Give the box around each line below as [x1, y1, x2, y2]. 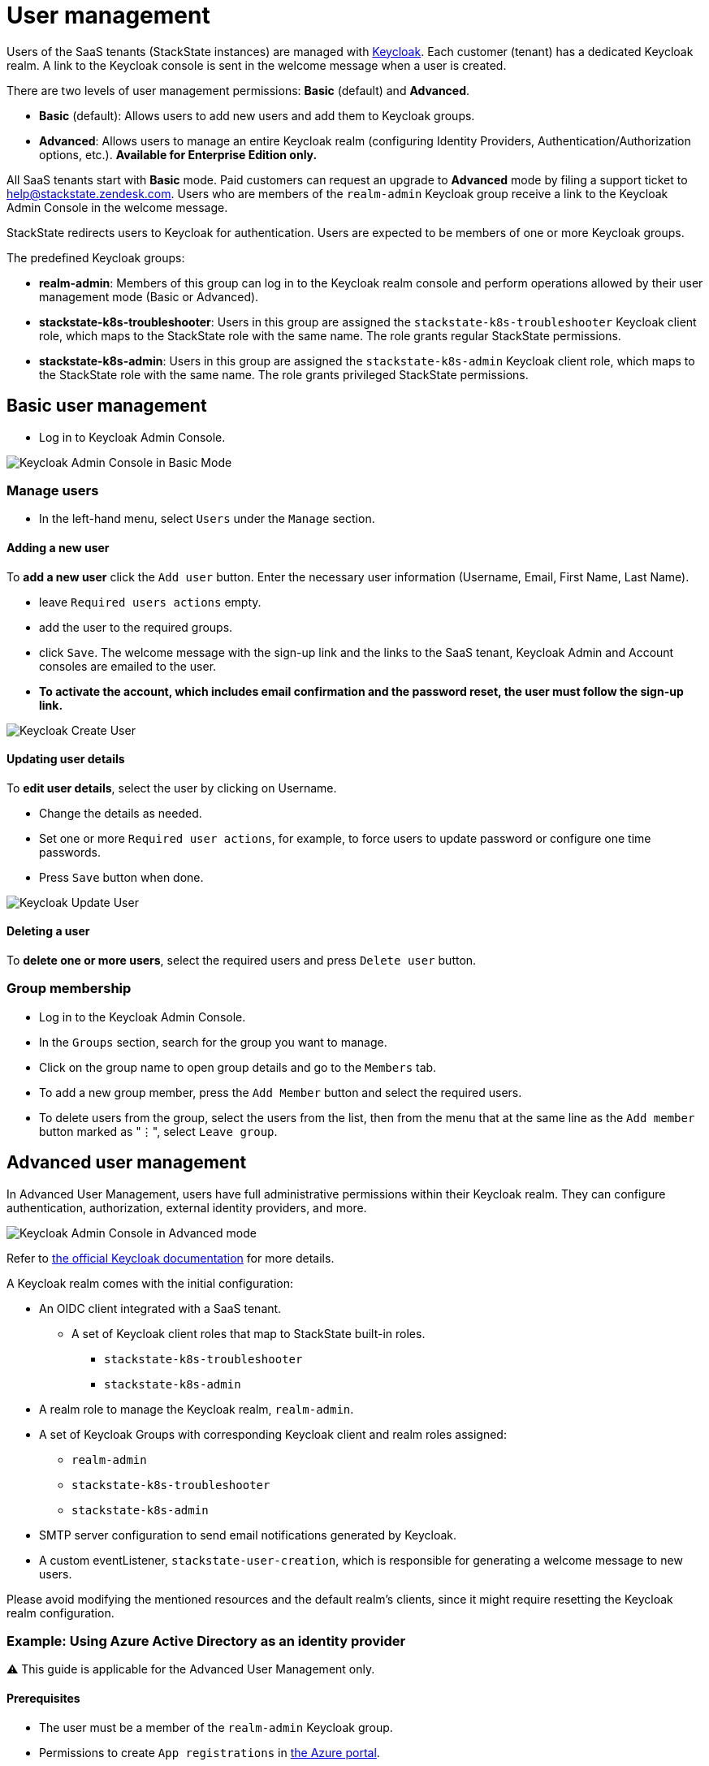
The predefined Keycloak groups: [6, 250, 185, 265]
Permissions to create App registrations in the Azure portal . [39, 1745, 380, 1760]
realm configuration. [6, 1605, 115, 1620]
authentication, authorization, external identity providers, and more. [6, 1200, 367, 1215]
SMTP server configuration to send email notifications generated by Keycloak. [39, 1527, 457, 1542]
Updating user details [6, 752, 125, 766]
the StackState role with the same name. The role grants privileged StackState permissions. [39, 367, 529, 382]
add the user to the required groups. [39, 620, 233, 634]
